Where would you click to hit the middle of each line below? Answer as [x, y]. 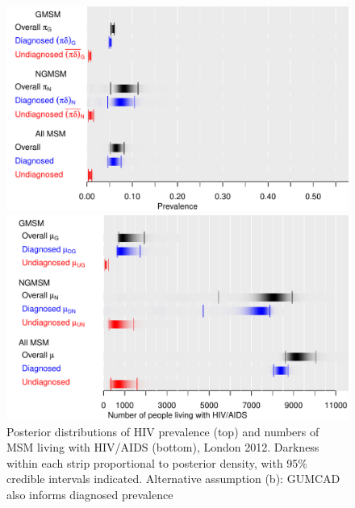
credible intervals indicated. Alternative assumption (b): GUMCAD [173, 479]
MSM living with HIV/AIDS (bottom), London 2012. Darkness [163, 447]
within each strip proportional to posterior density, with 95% [157, 462]
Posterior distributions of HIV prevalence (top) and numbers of [163, 431]
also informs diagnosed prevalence [90, 495]
